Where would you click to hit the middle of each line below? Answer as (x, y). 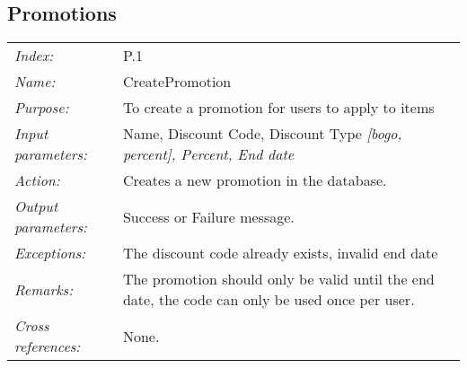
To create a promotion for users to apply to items (278, 108)
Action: (37, 180)
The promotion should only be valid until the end (278, 279)
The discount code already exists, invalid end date (280, 253)
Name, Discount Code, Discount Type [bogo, (262, 134)
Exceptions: (50, 253)
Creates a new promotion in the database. (255, 180)
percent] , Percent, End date (208, 154)
